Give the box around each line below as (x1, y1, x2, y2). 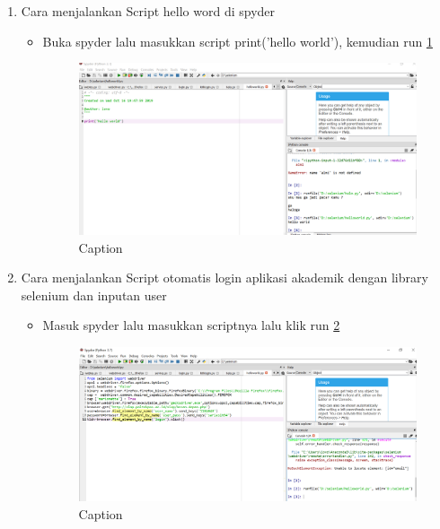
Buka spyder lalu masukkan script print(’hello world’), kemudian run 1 (42, 31, 433, 50)
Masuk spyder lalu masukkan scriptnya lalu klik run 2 (42, 316, 340, 334)
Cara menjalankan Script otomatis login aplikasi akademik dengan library (21, 268, 428, 287)
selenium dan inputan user (21, 285, 167, 304)
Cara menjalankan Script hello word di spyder (21, 2, 276, 20)
